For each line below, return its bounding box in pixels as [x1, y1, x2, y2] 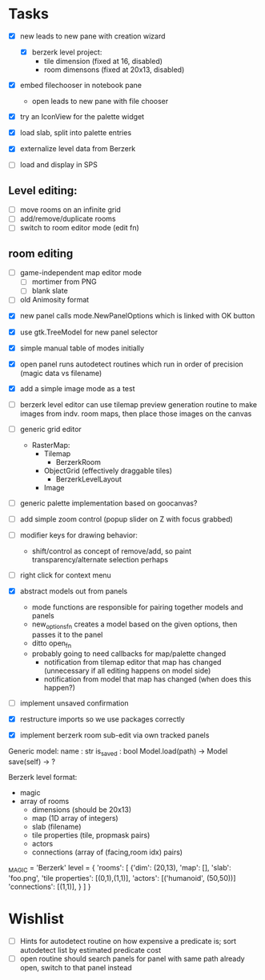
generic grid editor [19, 424, 82, 434]
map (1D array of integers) [31, 813, 118, 822]
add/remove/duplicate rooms [19, 214, 116, 224]
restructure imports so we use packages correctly [19, 714, 186, 724]
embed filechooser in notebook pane [19, 81, 143, 90]
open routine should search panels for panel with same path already [19, 954, 246, 963]
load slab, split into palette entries [19, 128, 132, 138]
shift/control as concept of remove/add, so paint [31, 546, 192, 556]
